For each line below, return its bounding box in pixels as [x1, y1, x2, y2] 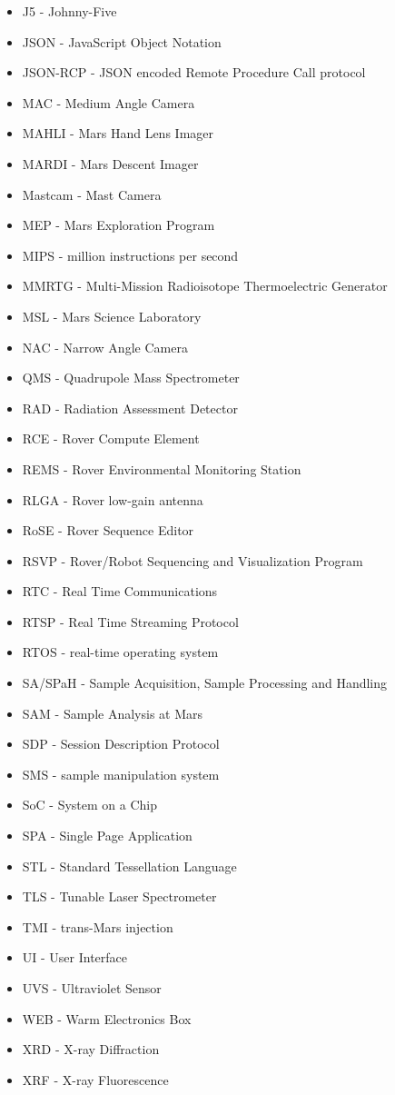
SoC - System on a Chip [22, 795, 158, 814]
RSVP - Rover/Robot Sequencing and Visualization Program [22, 551, 363, 570]
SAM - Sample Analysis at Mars [22, 703, 203, 722]
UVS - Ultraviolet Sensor [22, 979, 162, 997]
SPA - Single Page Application [22, 826, 193, 845]
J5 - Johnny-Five [22, 2, 117, 20]
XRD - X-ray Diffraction [22, 1040, 160, 1059]
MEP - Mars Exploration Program [22, 215, 215, 234]
